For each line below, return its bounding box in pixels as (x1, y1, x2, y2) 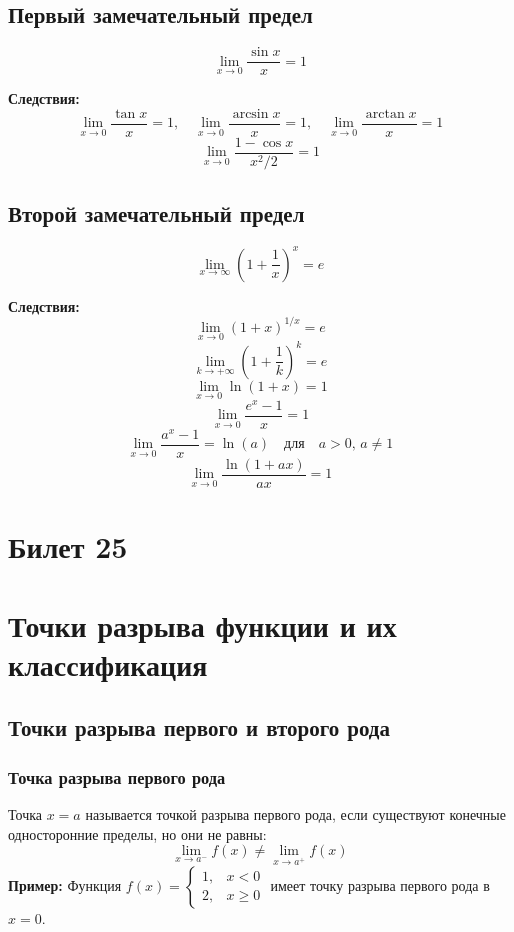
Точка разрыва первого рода (8, 764, 226, 789)
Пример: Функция (8, 874, 122, 895)
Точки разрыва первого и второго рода (8, 712, 390, 743)
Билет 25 (8, 526, 128, 567)
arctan (365, 106, 405, 121)
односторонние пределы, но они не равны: (8, 823, 267, 844)
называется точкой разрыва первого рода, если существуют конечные (85, 804, 506, 824)
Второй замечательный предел (8, 198, 305, 229)
